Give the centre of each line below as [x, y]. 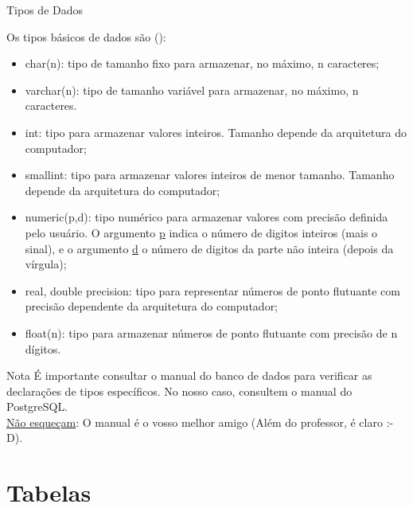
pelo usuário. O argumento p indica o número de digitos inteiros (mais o [201, 232]
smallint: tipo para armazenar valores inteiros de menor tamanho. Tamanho [210, 175]
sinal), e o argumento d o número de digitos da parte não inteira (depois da [209, 248]
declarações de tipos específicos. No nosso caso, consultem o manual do [179, 391]
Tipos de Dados [45, 10]
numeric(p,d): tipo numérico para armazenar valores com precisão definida [206, 217]
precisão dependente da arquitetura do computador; [152, 306]
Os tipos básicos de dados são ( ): [86, 36]
